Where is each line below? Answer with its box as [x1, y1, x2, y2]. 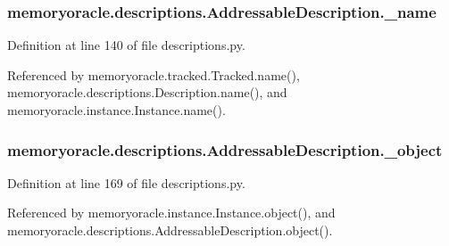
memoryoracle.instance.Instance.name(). [7, 101, 226, 119]
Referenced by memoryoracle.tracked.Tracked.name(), [7, 65, 300, 84]
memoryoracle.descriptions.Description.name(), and [7, 83, 287, 102]
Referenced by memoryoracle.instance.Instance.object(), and [7, 203, 336, 222]
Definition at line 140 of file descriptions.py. [7, 36, 245, 54]
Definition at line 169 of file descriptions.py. [7, 173, 245, 192]
